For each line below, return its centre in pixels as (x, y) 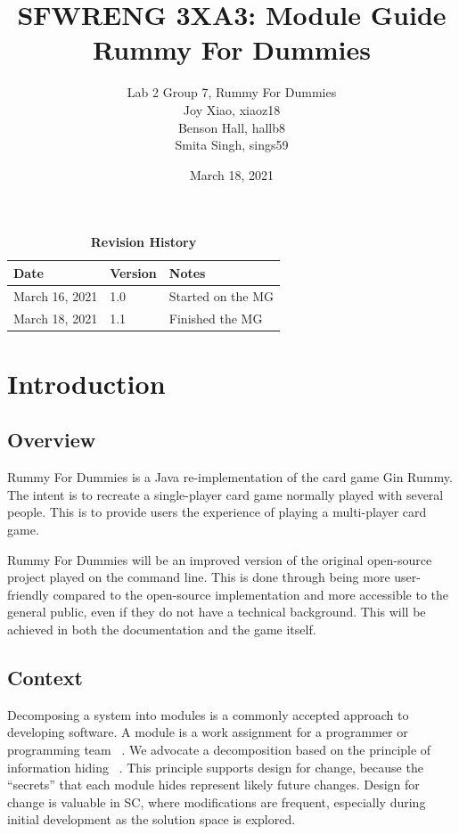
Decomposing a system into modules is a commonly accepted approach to (208, 714)
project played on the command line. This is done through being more (199, 577)
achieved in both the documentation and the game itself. (162, 629)
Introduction (86, 383)
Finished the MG (216, 318)
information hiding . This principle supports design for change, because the (215, 767)
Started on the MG (221, 295)
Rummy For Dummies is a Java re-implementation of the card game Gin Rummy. (230, 477)
